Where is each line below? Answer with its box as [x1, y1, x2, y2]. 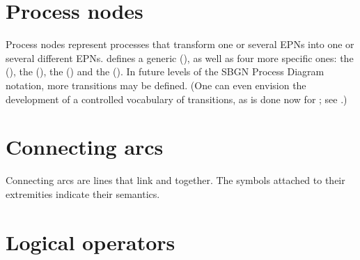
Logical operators [6, 227, 175, 256]
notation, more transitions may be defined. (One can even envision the [6, 77, 306, 92]
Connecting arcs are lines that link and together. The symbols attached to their [6, 173, 345, 188]
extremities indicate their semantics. [6, 186, 160, 201]
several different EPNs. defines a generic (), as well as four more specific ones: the [6, 50, 354, 65]
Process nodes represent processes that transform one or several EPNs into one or [6, 37, 354, 52]
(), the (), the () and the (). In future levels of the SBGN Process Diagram [6, 64, 324, 79]
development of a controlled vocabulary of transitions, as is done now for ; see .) [6, 91, 347, 106]
